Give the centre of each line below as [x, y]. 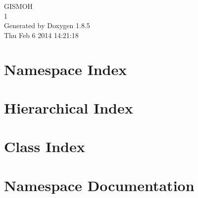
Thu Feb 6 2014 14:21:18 [41, 35]
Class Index [45, 146]
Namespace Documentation [99, 185]
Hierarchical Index [69, 107]
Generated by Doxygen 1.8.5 [47, 25]
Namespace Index [66, 69]
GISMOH [19, 6]
